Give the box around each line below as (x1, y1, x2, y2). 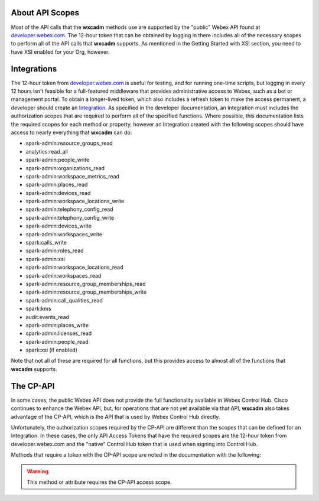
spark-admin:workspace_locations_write (25, 198, 125, 205)
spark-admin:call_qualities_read (25, 297, 103, 304)
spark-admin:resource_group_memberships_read (25, 280, 146, 287)
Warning (27, 467, 48, 475)
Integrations (11, 64, 57, 74)
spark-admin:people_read (25, 338, 89, 345)
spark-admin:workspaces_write (25, 230, 103, 238)
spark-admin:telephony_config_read (25, 206, 113, 213)
